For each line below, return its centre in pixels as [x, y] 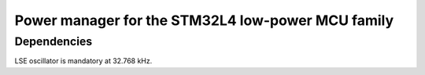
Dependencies [54, 41]
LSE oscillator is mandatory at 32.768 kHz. [83, 61]
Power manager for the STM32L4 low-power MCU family [204, 20]
